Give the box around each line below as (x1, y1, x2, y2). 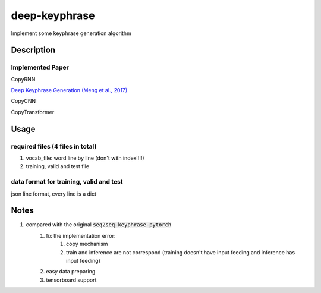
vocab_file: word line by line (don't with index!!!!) (26, 155, 145, 162)
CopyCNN (11, 97, 36, 105)
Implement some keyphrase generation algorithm (11, 30, 132, 37)
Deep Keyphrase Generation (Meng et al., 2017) (11, 87, 128, 94)
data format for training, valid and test (11, 178, 123, 186)
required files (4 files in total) (11, 142, 97, 150)
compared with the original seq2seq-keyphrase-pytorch (26, 221, 172, 228)
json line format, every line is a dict (11, 190, 97, 197)
